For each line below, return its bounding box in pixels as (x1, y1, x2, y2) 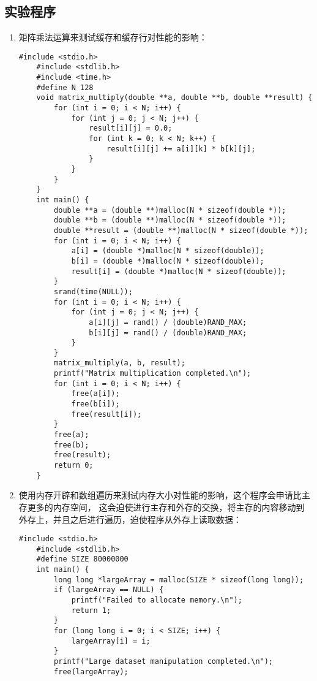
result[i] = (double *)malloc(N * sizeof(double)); (71, 267, 286, 276)
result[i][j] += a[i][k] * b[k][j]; (106, 144, 256, 153)
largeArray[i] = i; (71, 636, 151, 645)
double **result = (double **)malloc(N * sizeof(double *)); (54, 226, 308, 235)
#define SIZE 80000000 (36, 555, 129, 564)
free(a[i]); (71, 389, 120, 398)
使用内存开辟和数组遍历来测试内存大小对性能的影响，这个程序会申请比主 (18, 489, 310, 501)
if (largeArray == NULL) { (54, 585, 164, 595)
